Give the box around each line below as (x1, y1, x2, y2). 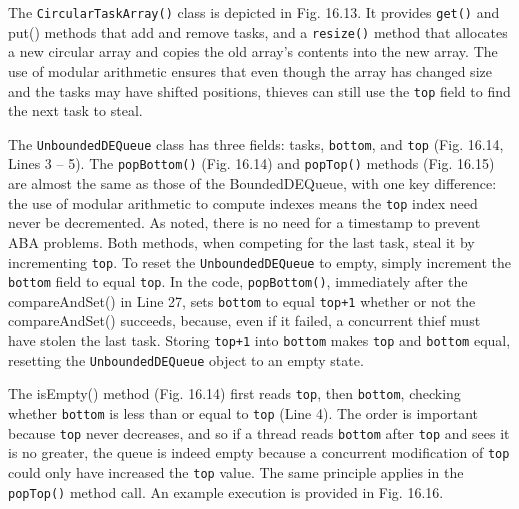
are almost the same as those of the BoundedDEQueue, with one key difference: (8, 173, 497, 194)
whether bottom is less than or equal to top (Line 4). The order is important (8, 403, 478, 424)
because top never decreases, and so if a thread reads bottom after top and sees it (8, 422, 510, 443)
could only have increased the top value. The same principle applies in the (8, 462, 464, 482)
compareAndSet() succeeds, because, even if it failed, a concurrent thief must (8, 310, 481, 331)
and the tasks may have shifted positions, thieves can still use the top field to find (8, 80, 511, 101)
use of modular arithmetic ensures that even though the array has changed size (8, 60, 492, 81)
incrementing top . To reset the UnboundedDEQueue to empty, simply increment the (8, 251, 512, 272)
